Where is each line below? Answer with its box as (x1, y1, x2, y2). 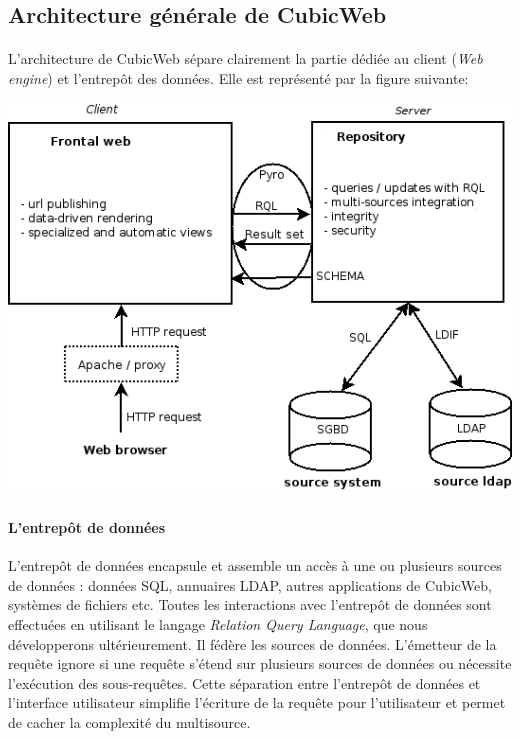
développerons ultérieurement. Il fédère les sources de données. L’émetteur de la (8, 633, 497, 654)
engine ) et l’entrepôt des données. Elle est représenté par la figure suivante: (8, 67, 469, 88)
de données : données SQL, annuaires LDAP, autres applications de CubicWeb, (8, 574, 492, 595)
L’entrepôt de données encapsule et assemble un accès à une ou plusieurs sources (8, 555, 502, 576)
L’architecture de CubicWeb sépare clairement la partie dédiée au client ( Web (8, 48, 483, 69)
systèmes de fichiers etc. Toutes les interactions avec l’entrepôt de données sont (8, 594, 492, 615)
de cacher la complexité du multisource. (8, 711, 251, 732)
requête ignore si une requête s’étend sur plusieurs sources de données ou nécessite (8, 653, 512, 674)
